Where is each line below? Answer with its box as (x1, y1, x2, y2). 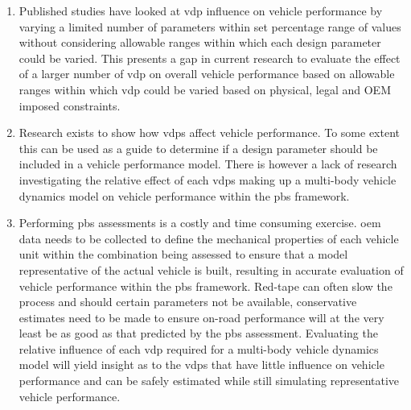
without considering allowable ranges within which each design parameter (18, 34, 381, 51)
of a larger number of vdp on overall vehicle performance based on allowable (18, 65, 395, 82)
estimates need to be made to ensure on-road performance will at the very (18, 309, 384, 325)
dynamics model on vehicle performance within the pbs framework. (18, 187, 350, 204)
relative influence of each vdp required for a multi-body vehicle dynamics (18, 340, 379, 357)
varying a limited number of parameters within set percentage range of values (18, 18, 401, 35)
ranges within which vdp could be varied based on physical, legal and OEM (18, 81, 391, 97)
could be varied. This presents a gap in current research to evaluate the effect (18, 49, 401, 66)
